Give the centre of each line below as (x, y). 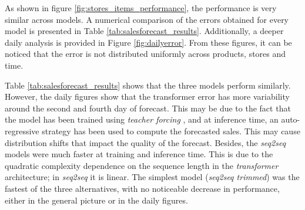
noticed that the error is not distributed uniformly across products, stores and (145, 54)
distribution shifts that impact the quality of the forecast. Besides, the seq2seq (145, 142)
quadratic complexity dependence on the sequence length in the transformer (142, 165)
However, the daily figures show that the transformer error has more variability (147, 96)
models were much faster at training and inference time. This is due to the (139, 154)
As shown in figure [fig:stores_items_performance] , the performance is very (141, 8)
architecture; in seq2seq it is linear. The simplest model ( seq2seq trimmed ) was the (152, 177)
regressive (22, 131)
